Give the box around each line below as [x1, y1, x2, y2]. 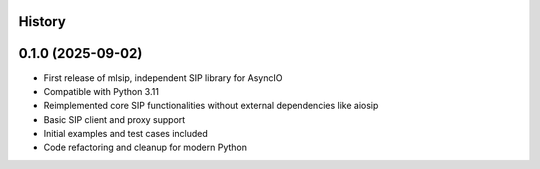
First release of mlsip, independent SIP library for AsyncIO [43, 71, 283, 84]
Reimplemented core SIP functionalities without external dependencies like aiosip [43, 100, 379, 112]
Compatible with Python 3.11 [43, 85, 160, 97]
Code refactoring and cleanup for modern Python [43, 141, 248, 154]
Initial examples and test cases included [43, 128, 209, 140]
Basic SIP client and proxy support [43, 113, 186, 125]
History [18, 13, 67, 30]
